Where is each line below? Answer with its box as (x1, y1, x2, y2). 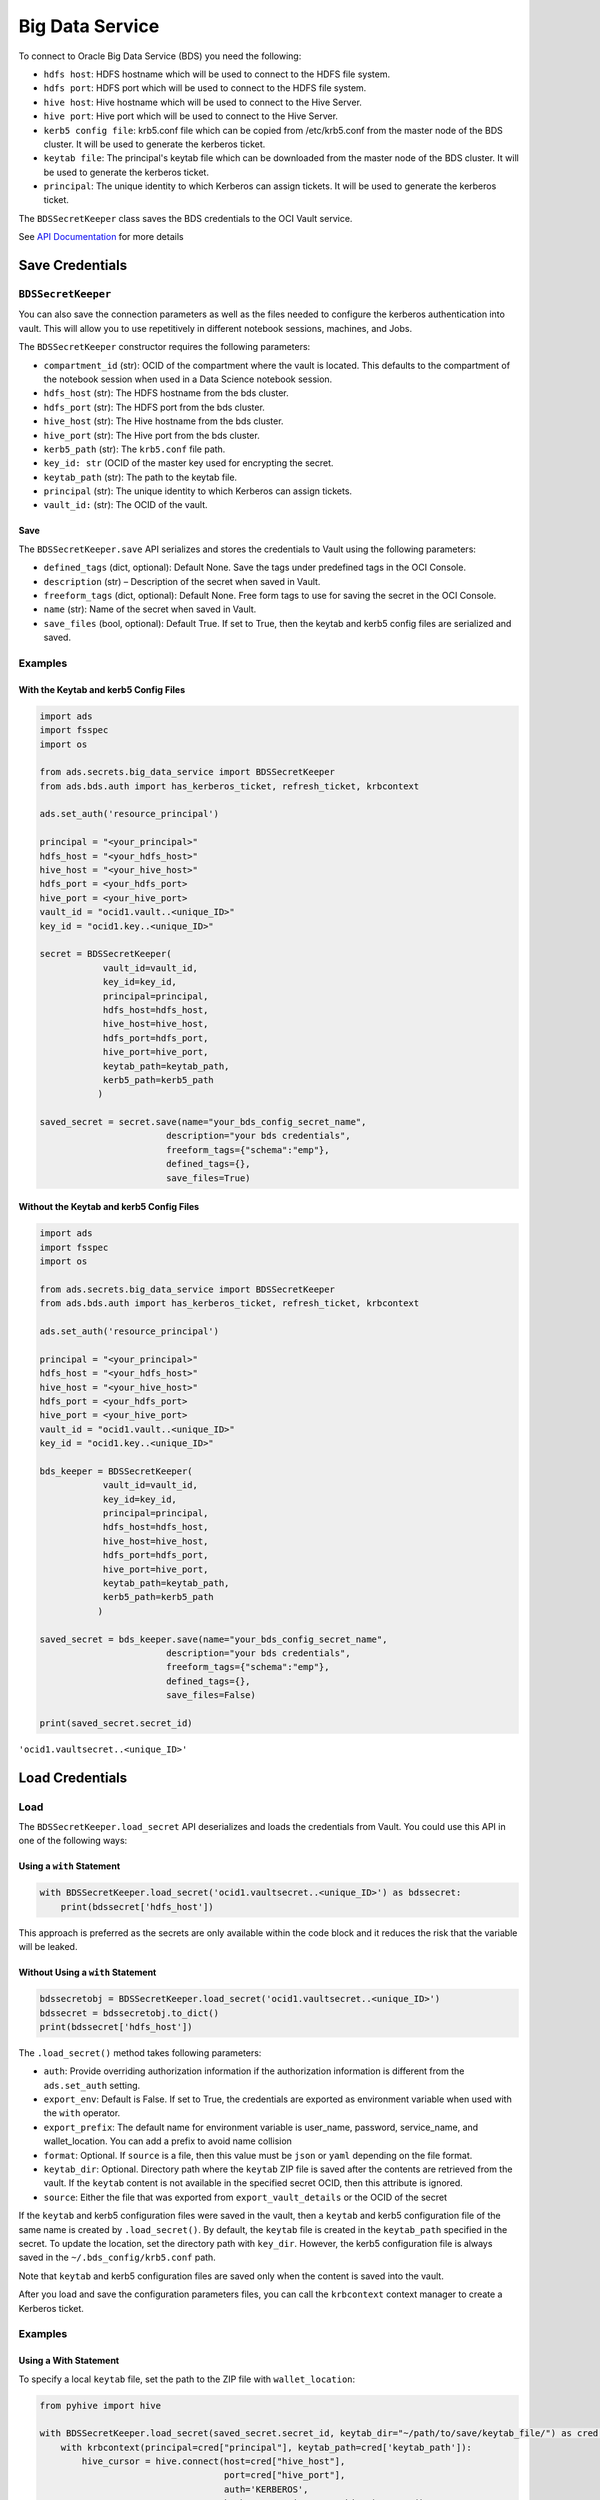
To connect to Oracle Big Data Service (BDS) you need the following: (18, 50, 302, 62)
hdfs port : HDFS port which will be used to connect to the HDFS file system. (43, 82, 367, 94)
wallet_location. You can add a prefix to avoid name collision (43, 2135, 292, 2147)
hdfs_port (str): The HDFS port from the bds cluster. (43, 401, 265, 413)
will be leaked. (18, 1941, 78, 1953)
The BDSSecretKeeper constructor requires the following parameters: (18, 341, 311, 353)
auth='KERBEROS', (223, 2483, 309, 2495)
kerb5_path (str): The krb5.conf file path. (43, 443, 226, 455)
